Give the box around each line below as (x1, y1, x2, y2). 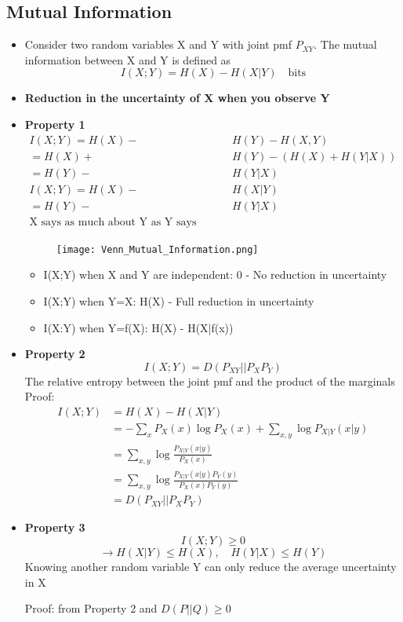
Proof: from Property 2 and (24, 600, 158, 617)
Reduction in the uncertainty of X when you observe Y (24, 90, 330, 106)
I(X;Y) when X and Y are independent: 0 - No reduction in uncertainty (43, 266, 387, 283)
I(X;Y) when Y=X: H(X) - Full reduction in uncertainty (43, 293, 314, 309)
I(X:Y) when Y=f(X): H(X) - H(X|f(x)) (43, 319, 234, 335)
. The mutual (314, 36, 377, 53)
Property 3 (24, 519, 85, 536)
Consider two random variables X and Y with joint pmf (24, 36, 292, 53)
